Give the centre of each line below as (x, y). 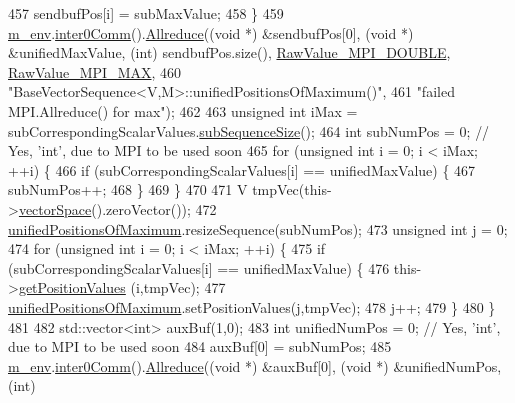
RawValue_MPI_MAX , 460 (95, 71)
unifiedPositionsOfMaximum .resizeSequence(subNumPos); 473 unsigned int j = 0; (258, 228)
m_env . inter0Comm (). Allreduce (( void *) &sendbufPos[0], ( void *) (211, 32)
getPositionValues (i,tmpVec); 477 (122, 287)
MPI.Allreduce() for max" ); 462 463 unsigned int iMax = (183, 110)
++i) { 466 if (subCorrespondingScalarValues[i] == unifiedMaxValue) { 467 (242, 169)
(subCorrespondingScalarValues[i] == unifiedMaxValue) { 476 (199, 267)
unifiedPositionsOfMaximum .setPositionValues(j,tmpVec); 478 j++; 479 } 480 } (252, 306)
